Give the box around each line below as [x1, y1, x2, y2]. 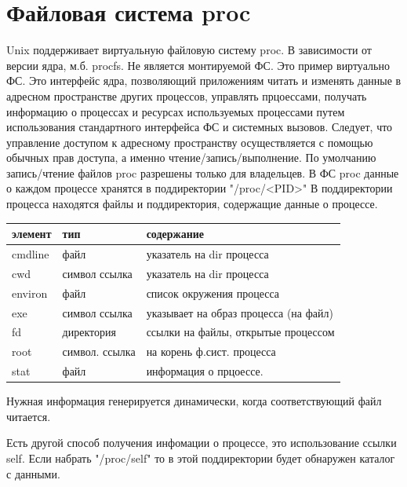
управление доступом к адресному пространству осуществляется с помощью [6, 134, 373, 150]
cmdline [12, 246, 49, 262]
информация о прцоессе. [146, 363, 263, 379]
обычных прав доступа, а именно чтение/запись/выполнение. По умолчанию [6, 149, 376, 166]
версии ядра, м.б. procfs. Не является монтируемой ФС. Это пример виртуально [6, 57, 390, 73]
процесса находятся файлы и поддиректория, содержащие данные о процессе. [6, 196, 378, 212]
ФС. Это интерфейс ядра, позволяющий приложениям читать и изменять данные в [6, 72, 402, 89]
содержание [146, 225, 205, 242]
